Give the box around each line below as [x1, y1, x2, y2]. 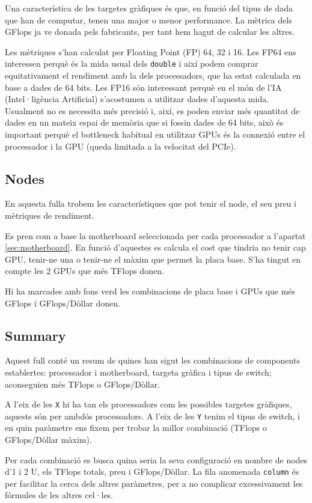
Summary [5, 326, 66, 344]
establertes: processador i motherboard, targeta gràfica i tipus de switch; [5, 365, 272, 378]
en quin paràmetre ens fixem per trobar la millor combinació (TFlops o [5, 421, 267, 434]
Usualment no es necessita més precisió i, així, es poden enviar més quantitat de [5, 104, 300, 117]
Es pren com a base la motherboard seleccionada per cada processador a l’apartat [5, 229, 306, 242]
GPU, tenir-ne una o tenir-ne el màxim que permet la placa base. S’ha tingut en [5, 252, 301, 265]
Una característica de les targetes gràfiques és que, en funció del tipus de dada [5, 2, 293, 14]
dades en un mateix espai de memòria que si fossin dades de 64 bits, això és [5, 116, 284, 129]
